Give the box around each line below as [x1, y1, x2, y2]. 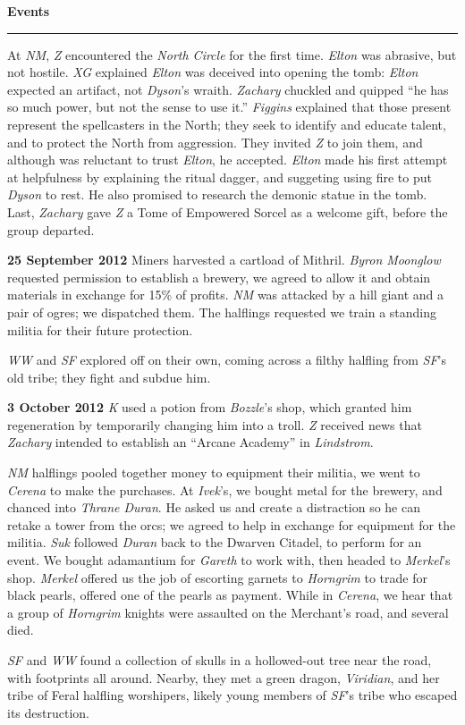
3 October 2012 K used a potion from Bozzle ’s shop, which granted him [7, 398, 412, 417]
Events [7, 2, 50, 20]
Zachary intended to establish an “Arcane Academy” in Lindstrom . [7, 433, 374, 451]
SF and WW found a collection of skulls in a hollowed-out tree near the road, [7, 651, 432, 669]
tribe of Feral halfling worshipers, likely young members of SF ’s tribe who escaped [7, 686, 458, 704]
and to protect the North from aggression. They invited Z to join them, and [7, 132, 423, 151]
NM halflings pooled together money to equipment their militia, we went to [7, 463, 420, 482]
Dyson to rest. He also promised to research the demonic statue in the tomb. [7, 185, 427, 204]
